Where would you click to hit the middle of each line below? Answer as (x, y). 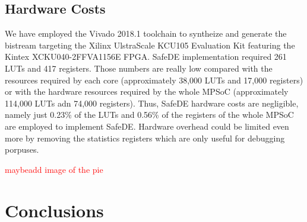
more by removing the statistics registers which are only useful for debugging (145, 138)
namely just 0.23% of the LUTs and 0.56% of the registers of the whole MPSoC (149, 115)
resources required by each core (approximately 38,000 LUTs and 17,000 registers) (154, 80)
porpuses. (22, 149)
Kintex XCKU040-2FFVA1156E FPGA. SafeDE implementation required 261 (146, 57)
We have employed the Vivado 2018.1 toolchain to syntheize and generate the (146, 33)
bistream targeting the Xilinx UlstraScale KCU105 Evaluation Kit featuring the (150, 45)
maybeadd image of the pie (54, 169)
